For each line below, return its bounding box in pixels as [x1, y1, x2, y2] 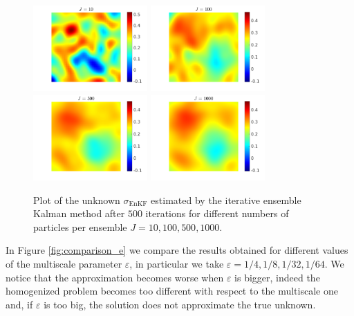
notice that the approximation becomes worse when [6, 270, 224, 284]
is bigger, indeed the [234, 270, 320, 284]
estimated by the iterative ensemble [151, 192, 301, 207]
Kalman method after [33, 206, 125, 221]
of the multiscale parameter [6, 256, 122, 270]
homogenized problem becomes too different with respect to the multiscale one [6, 284, 338, 298]
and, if [6, 297, 33, 311]
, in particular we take [129, 256, 224, 270]
